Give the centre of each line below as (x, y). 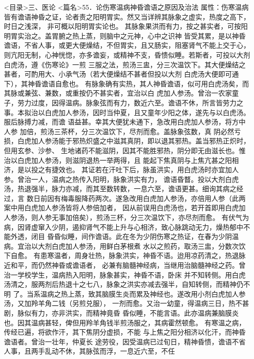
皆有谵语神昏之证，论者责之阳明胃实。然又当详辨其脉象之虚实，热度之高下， (127, 16)
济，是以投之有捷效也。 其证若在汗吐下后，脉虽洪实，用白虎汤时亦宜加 (118, 170)
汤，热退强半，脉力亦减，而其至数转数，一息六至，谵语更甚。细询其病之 (120, 189)
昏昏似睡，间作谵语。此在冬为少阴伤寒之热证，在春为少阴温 (143, 236)
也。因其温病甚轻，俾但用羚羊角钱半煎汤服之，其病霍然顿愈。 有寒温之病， (125, 322)
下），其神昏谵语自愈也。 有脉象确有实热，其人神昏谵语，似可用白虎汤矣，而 (127, 83)
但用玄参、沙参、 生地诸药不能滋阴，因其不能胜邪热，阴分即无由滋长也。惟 (125, 150)
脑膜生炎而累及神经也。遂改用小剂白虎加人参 (174, 293)
